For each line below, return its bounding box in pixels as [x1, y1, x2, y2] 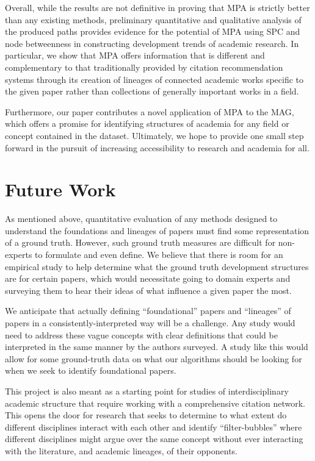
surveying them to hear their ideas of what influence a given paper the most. [5, 284, 292, 296]
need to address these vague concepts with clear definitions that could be [5, 328, 278, 341]
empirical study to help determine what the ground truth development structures [5, 260, 309, 273]
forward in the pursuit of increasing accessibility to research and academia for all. [5, 141, 310, 154]
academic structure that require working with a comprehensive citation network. [5, 396, 305, 409]
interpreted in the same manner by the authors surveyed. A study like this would [5, 340, 308, 353]
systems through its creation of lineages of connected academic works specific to [5, 73, 304, 85]
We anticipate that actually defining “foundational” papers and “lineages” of [5, 304, 291, 317]
